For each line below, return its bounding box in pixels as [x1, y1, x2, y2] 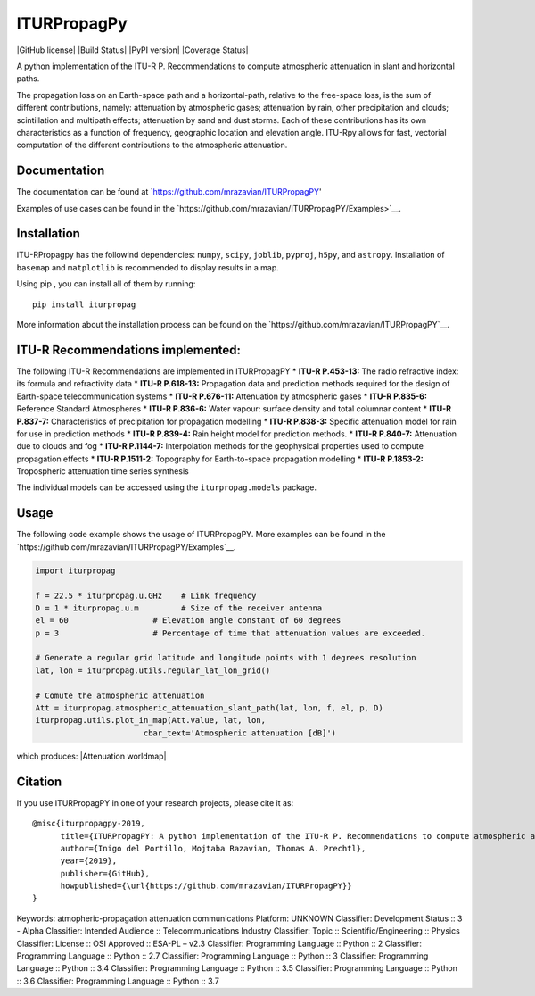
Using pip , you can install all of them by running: [16, 278, 196, 289]
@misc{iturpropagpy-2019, [32, 818, 146, 829]
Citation [16, 774, 62, 789]
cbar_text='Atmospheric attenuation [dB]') [143, 727, 337, 738]
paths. [16, 73, 40, 84]
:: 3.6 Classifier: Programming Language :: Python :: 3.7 [16, 975, 220, 986]
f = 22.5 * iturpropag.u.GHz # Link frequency [35, 590, 257, 601]
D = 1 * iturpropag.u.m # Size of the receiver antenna [35, 602, 323, 613]
